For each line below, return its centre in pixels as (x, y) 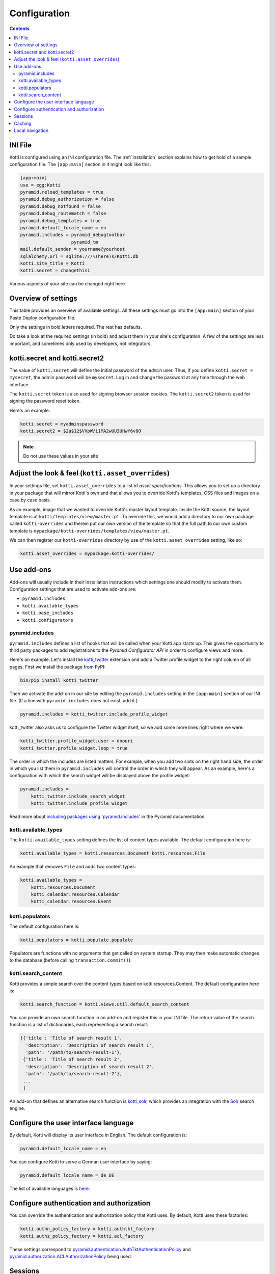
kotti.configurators (48, 620)
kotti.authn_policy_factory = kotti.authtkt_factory (87, 1229)
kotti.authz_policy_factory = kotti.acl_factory (82, 1236)
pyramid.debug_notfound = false (61, 206)
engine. (17, 1108)
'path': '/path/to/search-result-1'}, (74, 1053)
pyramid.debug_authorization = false (67, 199)
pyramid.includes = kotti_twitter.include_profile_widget (94, 714)
